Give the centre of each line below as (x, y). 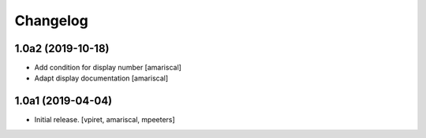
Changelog (51, 21)
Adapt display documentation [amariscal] (101, 78)
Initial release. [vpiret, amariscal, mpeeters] (105, 120)
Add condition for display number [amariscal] (108, 68)
